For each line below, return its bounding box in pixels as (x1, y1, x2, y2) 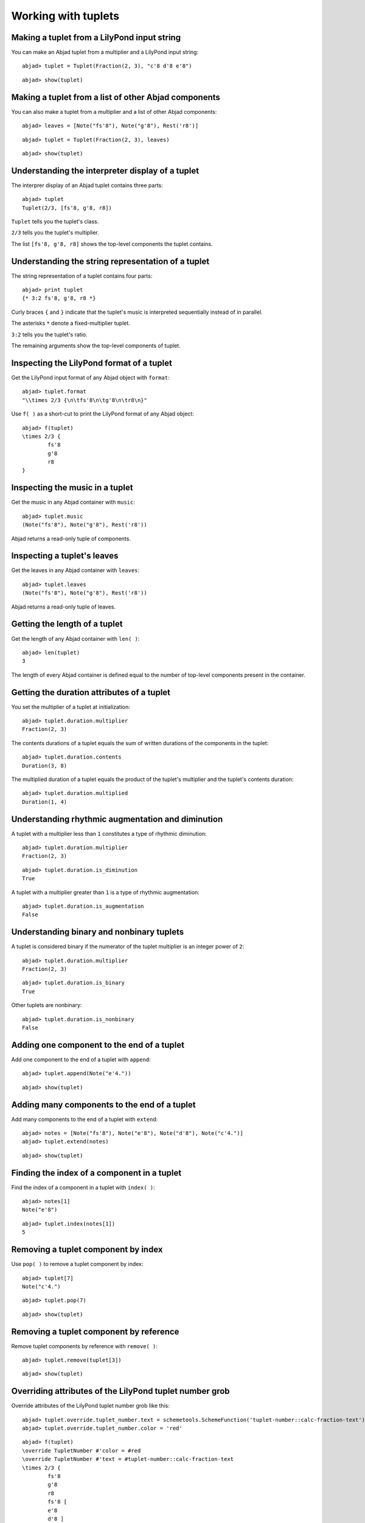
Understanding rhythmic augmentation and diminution (11, 814, 223, 824)
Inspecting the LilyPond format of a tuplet (11, 358, 173, 368)
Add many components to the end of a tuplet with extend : (11, 1115, 158, 1123)
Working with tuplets (11, 9, 120, 23)
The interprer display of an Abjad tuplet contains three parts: (11, 182, 164, 189)
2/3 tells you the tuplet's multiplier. (11, 229, 100, 236)
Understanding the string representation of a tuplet (11, 256, 210, 266)
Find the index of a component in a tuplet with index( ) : (11, 1184, 155, 1191)
